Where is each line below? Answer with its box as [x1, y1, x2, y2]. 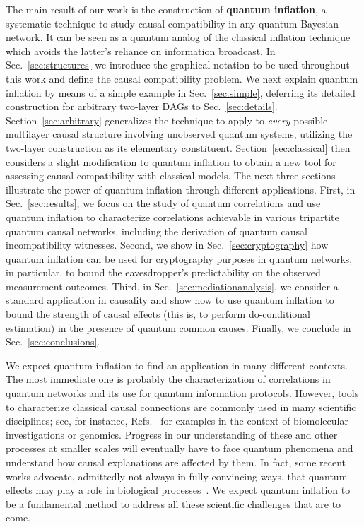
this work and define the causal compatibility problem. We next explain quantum [6, 71, 358, 85]
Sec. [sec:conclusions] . [6, 334, 100, 349]
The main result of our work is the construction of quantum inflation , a [6, 2, 327, 16]
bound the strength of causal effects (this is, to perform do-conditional [6, 307, 311, 321]
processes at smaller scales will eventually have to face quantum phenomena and [6, 441, 353, 456]
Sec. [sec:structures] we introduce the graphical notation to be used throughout [6, 57, 350, 72]
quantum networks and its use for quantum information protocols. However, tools [6, 386, 359, 401]
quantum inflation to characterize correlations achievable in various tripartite [6, 209, 339, 224]
